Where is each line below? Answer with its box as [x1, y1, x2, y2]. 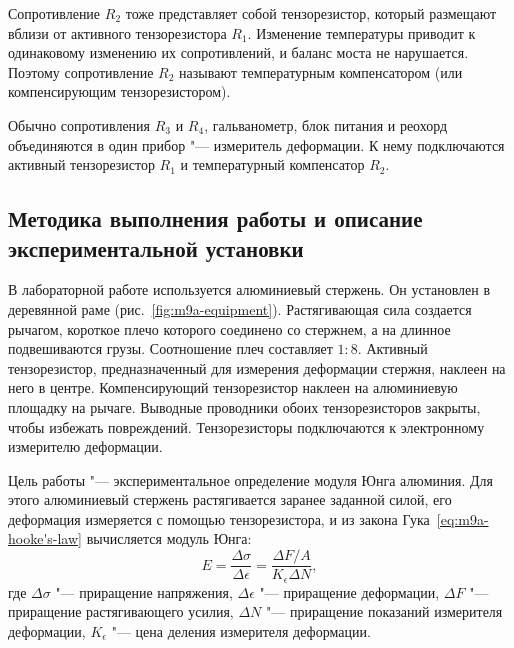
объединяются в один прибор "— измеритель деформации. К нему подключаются [8, 134, 505, 155]
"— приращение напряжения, [55, 581, 233, 602]
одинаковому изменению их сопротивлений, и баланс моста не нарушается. [8, 42, 469, 63]
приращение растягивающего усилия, [8, 601, 234, 622]
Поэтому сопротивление [8, 61, 154, 82]
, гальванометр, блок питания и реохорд [204, 114, 448, 135]
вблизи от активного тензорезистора [8, 22, 227, 43]
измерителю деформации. [8, 436, 163, 457]
